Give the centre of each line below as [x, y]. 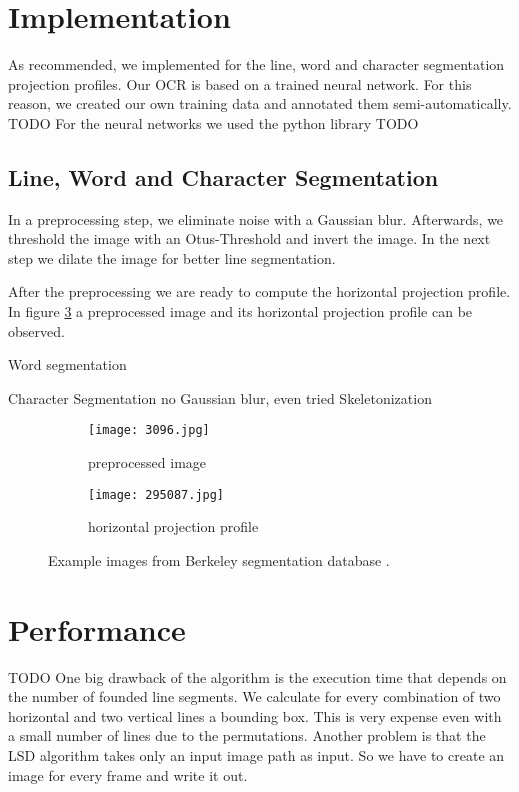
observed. [36, 330]
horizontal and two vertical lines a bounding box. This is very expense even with [255, 715]
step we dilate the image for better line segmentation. [172, 257]
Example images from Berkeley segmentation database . [219, 559]
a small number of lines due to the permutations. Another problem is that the [247, 735]
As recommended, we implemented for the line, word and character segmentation [256, 64]
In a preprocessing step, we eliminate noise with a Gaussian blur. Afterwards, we [256, 218]
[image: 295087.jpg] [156, 494]
